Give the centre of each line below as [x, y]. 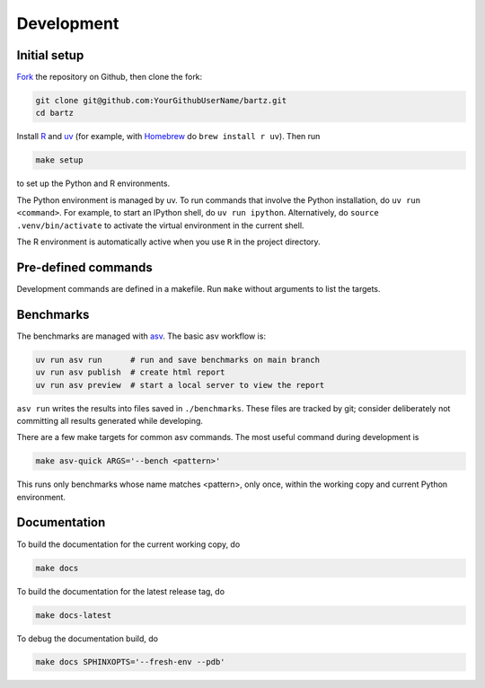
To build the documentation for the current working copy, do [128, 544]
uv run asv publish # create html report [130, 372]
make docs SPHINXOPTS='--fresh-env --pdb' [130, 662]
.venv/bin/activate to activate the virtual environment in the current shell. [160, 225]
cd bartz [55, 113]
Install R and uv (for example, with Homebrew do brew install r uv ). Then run [168, 137]
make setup [59, 160]
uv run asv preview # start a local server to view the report [180, 385]
